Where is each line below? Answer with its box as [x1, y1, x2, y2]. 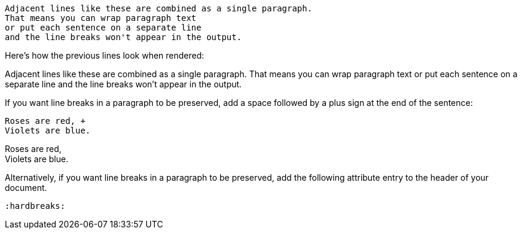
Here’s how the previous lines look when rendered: [5, 50, 204, 60]
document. [5, 183, 47, 193]
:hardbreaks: [5, 201, 66, 211]
